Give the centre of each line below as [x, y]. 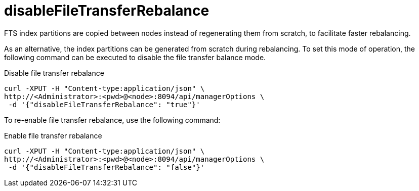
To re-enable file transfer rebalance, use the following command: [112, 120]
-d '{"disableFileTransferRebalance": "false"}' [107, 167]
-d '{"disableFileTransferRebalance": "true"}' [104, 104]
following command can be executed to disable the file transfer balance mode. [135, 57]
